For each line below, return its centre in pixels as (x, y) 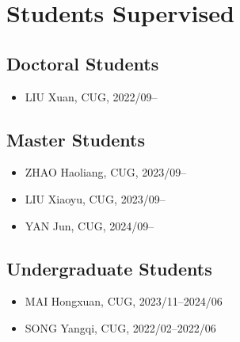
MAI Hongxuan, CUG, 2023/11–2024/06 (124, 301)
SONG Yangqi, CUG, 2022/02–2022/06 (120, 327)
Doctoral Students (83, 63)
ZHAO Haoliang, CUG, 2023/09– (106, 172)
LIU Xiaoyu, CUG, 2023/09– (95, 198)
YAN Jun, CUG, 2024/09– (90, 225)
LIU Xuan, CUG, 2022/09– (91, 96)
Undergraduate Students (109, 268)
